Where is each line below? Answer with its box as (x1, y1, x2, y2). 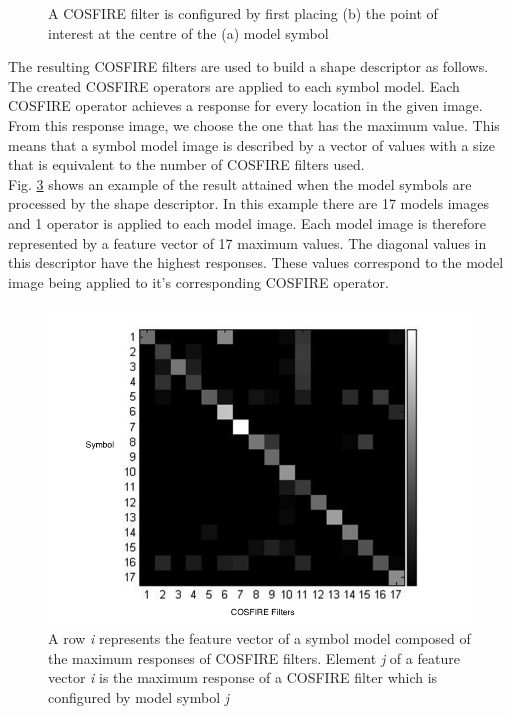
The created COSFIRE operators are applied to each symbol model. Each (8, 75, 460, 96)
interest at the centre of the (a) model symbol (48, 22, 329, 43)
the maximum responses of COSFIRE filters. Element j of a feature (48, 647, 460, 668)
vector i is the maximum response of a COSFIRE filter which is (48, 667, 438, 688)
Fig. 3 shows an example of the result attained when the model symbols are (8, 173, 472, 194)
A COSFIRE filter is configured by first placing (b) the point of (48, 3, 438, 23)
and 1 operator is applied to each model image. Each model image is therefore (8, 212, 487, 233)
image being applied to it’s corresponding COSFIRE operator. (8, 271, 389, 292)
